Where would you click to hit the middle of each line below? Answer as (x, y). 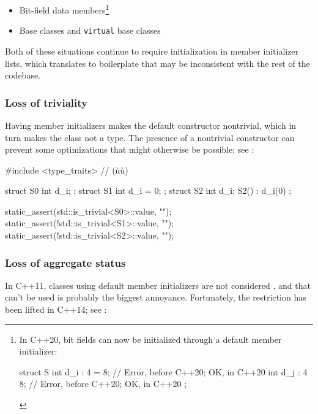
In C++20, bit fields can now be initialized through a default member (150, 339)
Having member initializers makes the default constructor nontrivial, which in (151, 125)
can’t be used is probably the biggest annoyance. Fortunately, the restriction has (156, 297)
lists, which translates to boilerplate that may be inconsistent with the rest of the (157, 63)
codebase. (23, 75)
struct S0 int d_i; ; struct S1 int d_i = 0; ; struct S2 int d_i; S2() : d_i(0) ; (148, 190)
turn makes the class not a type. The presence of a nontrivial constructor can (150, 137)
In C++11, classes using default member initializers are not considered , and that (158, 285)
